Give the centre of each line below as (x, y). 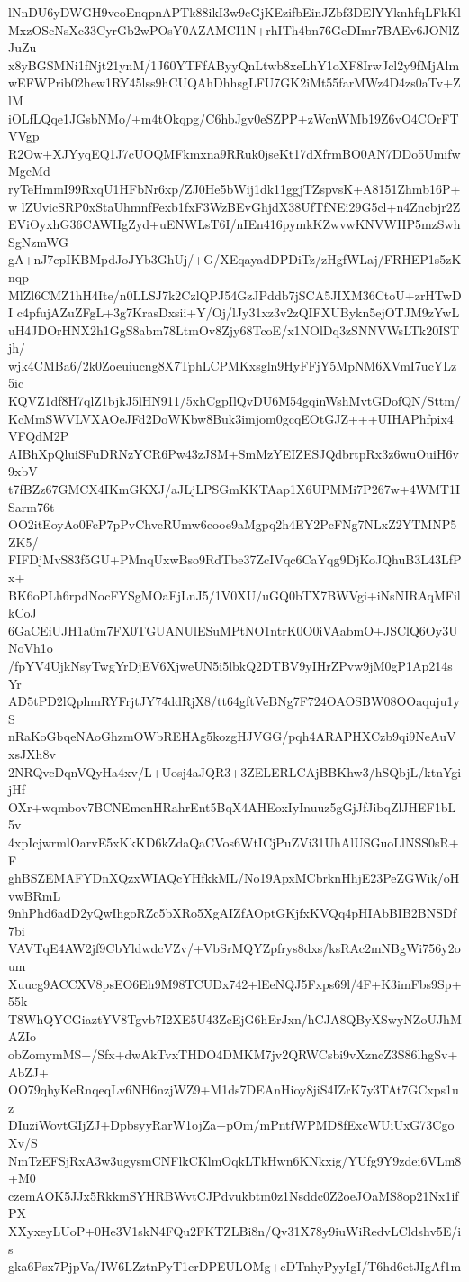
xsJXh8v (32, 753)
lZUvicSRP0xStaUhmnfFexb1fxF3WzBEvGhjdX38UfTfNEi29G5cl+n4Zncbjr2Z (241, 206)
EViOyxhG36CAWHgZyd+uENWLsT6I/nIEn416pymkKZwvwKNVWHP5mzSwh (234, 224)
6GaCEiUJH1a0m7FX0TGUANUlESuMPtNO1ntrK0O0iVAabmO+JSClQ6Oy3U (233, 630)
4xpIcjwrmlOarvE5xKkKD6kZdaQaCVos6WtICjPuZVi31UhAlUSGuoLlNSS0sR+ (234, 842)
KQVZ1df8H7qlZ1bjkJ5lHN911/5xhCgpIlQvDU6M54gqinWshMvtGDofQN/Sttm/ (234, 401)
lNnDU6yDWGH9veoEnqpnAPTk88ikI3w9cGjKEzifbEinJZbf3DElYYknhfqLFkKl (234, 12)
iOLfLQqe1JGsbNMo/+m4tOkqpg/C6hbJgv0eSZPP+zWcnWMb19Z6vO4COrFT (234, 118)
